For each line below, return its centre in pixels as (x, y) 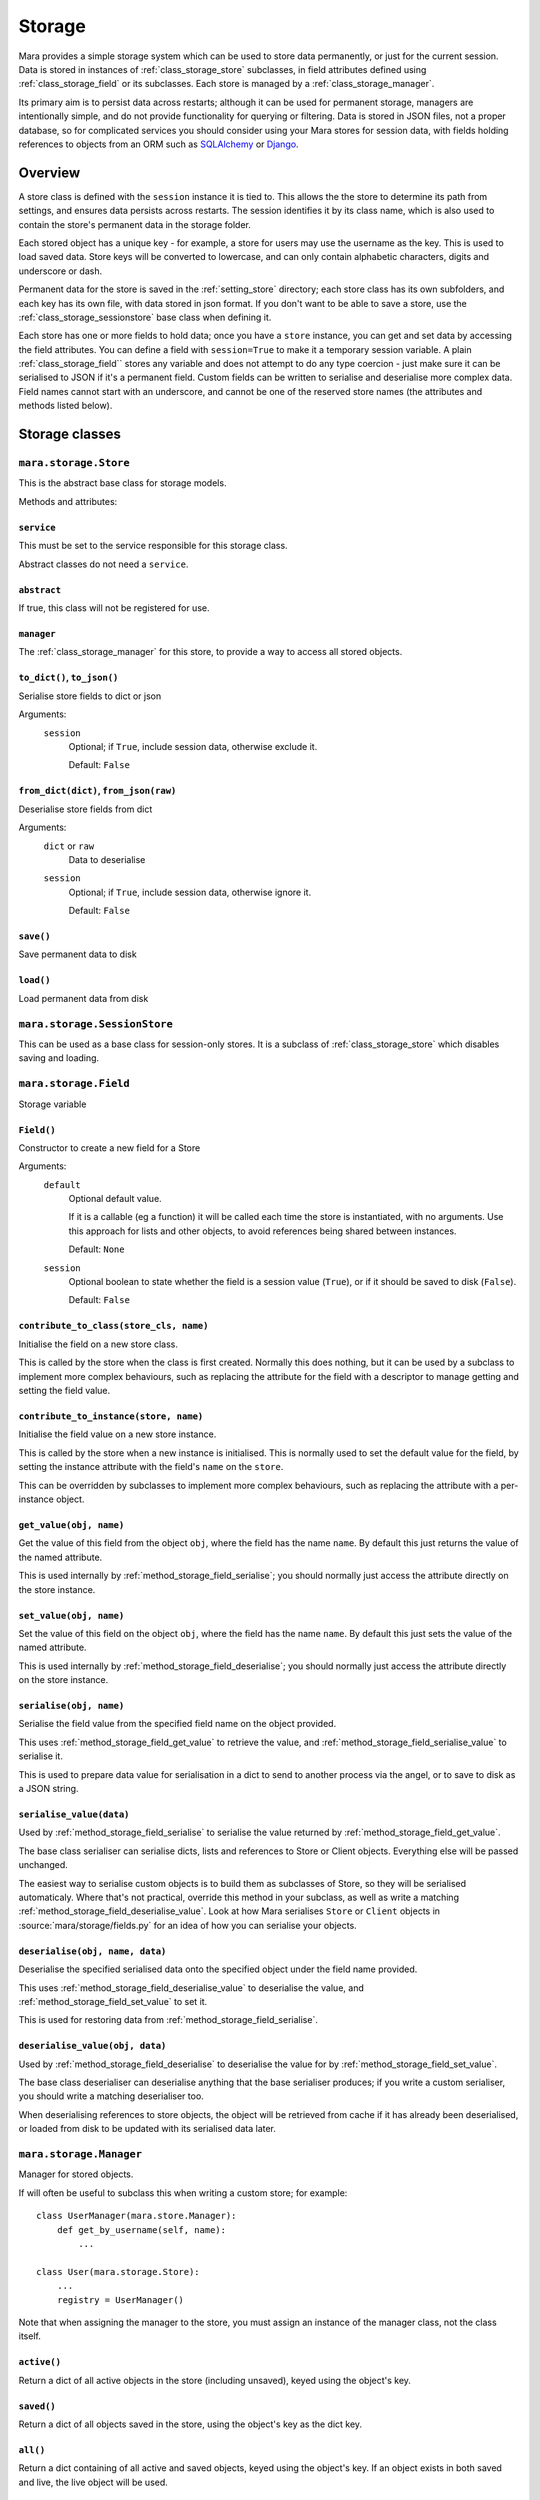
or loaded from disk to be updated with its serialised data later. (147, 2129)
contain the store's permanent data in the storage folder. (135, 224)
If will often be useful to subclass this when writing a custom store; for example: (183, 2192)
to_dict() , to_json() (68, 677)
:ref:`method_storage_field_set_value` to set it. (113, 2001)
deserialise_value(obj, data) (92, 2046)
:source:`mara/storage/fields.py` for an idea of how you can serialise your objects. (187, 1925)
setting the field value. (64, 1390)
